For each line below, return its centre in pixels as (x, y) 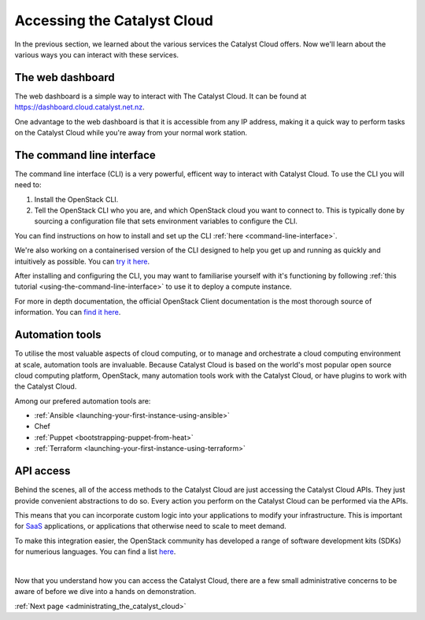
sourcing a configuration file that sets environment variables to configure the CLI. (166, 221)
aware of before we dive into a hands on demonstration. (105, 592)
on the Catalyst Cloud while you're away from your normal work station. (131, 133)
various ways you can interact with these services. (97, 54)
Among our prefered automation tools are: (83, 400)
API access (42, 471)
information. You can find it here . (68, 312)
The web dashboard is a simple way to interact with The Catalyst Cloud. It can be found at (161, 96)
